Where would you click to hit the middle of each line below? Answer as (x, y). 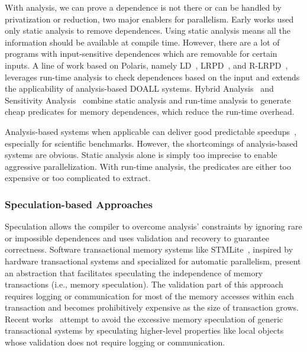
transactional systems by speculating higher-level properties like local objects (144, 330)
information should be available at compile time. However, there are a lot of (142, 42)
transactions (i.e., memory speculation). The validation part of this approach (144, 284)
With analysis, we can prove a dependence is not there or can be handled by (143, 7)
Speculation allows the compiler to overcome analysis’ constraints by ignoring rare (153, 226)
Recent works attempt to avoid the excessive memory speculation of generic (144, 319)
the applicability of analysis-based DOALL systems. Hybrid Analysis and (139, 88)
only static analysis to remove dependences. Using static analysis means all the (148, 30)
